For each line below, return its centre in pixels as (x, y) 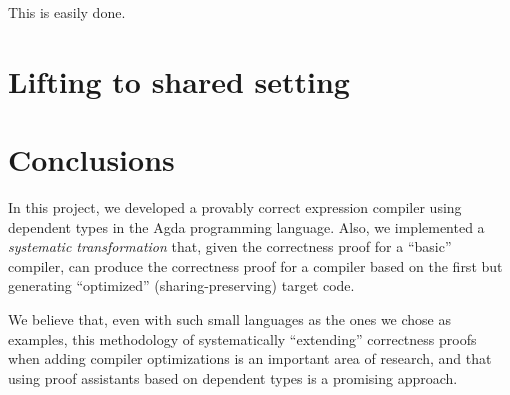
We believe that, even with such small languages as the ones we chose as (230, 319)
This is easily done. (67, 12)
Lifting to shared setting (179, 80)
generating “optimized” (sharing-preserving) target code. (181, 285)
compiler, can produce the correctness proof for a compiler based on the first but (255, 265)
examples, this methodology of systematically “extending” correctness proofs (242, 338)
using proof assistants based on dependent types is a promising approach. (233, 377)
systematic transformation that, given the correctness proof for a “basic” (230, 246)
